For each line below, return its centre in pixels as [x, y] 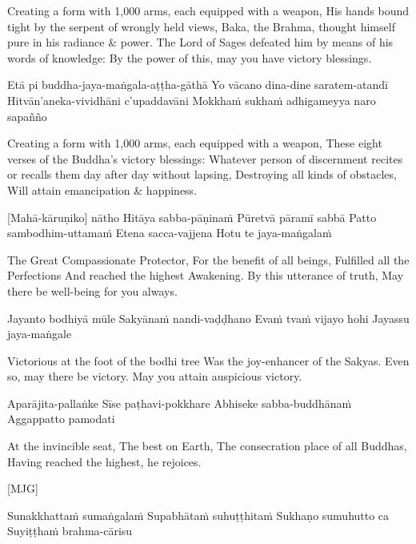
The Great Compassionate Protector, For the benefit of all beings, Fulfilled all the [208, 259]
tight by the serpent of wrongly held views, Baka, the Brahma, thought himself [201, 26]
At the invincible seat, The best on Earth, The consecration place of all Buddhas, [207, 446]
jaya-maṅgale [40, 334]
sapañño [27, 116]
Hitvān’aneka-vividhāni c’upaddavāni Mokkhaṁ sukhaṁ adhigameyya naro [192, 100]
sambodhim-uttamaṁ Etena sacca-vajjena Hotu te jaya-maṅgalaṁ [170, 233]
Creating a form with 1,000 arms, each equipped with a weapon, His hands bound [208, 10]
